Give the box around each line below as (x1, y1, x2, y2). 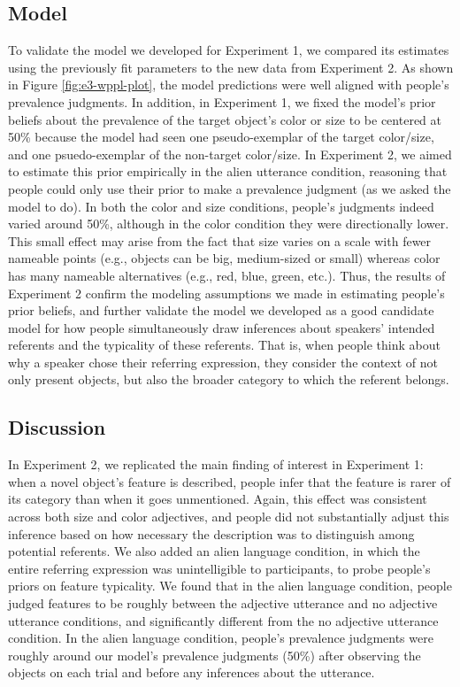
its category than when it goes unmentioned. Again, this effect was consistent (8, 490, 427, 508)
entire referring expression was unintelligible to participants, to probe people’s (8, 559, 431, 577)
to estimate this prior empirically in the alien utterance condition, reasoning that (8, 162, 448, 181)
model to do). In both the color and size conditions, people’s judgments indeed (8, 197, 434, 215)
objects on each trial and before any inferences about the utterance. (8, 663, 375, 682)
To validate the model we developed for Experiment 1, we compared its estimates (8, 41, 449, 59)
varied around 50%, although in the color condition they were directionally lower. (8, 214, 449, 233)
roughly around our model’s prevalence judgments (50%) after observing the (8, 645, 421, 664)
